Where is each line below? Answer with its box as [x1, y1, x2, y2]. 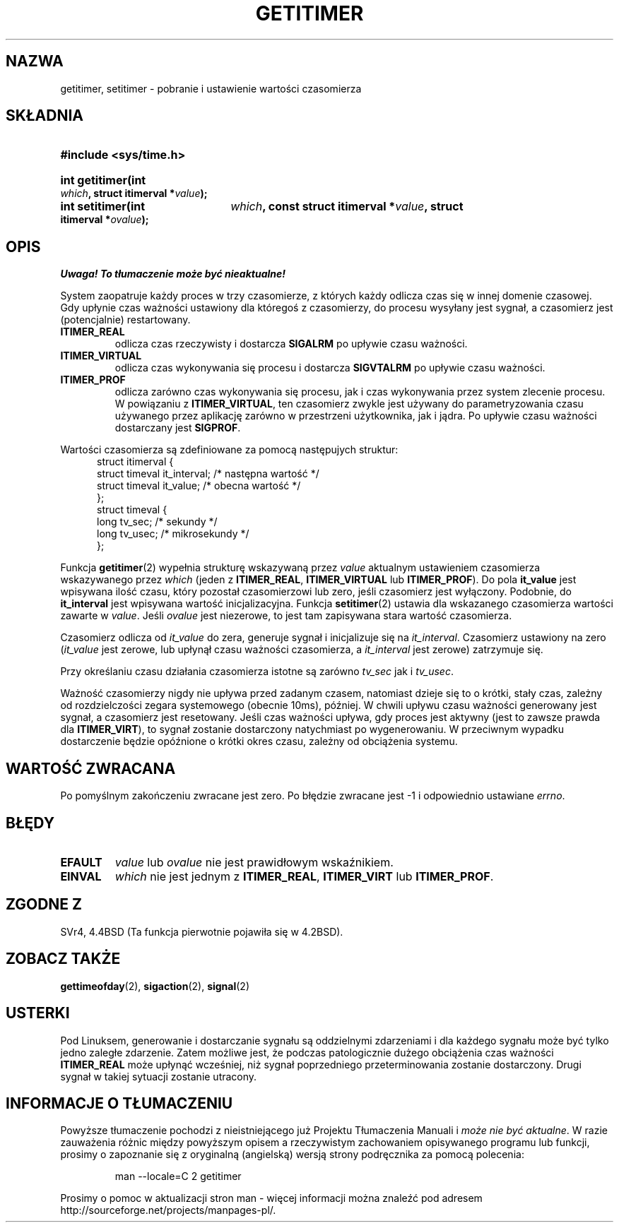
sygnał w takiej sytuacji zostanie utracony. [60, 1070, 257, 1083]
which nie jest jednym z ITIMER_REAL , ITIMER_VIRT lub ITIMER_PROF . [114, 869, 494, 883]
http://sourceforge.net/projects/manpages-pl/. [60, 1204, 276, 1217]
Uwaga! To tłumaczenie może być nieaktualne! [60, 268, 286, 280]
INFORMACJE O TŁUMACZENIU [6, 1094, 233, 1112]
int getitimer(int [60, 173, 146, 188]
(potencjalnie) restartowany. [60, 314, 191, 326]
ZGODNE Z [6, 895, 83, 914]
